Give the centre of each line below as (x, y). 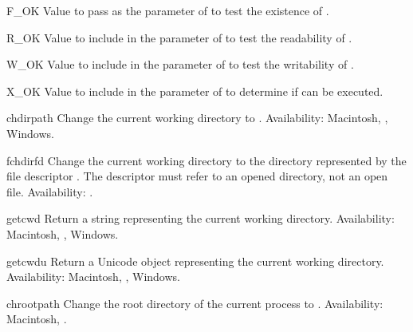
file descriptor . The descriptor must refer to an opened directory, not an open (197, 176)
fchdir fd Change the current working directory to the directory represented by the (206, 160)
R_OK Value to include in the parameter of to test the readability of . (179, 37)
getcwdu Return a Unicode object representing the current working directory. (195, 261)
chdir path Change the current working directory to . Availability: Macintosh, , (197, 118)
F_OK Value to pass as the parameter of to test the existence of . (168, 10)
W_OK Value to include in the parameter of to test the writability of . (180, 64)
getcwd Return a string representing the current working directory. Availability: (201, 218)
